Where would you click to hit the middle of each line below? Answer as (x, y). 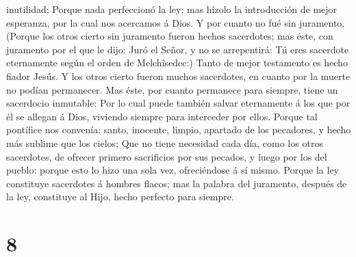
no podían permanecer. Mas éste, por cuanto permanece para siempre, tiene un (172, 89)
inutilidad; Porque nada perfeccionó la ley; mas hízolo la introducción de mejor (172, 9)
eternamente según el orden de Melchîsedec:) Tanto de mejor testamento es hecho (177, 63)
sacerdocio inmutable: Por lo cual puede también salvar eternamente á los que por (178, 103)
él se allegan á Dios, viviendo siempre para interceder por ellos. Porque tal (162, 116)
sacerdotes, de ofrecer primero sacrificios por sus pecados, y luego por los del (167, 156)
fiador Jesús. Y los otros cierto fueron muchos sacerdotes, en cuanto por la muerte (178, 76)
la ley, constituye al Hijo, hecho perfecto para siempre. (120, 197)
